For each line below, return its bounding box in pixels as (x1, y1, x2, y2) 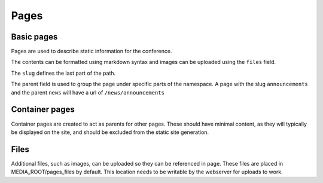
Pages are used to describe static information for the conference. (11, 48, 173, 55)
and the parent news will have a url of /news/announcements (11, 89, 164, 96)
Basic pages (11, 32, 58, 42)
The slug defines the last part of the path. (11, 69, 116, 77)
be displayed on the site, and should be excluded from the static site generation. (11, 129, 209, 136)
